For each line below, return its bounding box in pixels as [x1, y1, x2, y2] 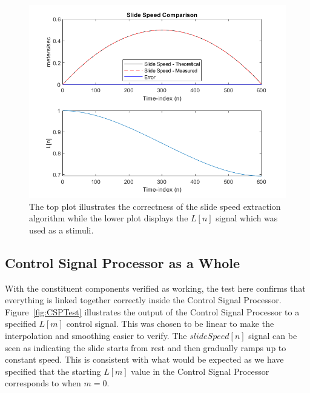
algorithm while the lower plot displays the [29, 212, 188, 224]
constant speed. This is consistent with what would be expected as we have [5, 353, 284, 366]
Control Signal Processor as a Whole [5, 253, 240, 272]
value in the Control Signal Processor [131, 364, 269, 377]
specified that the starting [5, 364, 101, 377]
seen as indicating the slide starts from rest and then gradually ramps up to [5, 341, 286, 354]
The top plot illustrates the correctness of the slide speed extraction [29, 200, 281, 212]
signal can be [248, 329, 297, 341]
